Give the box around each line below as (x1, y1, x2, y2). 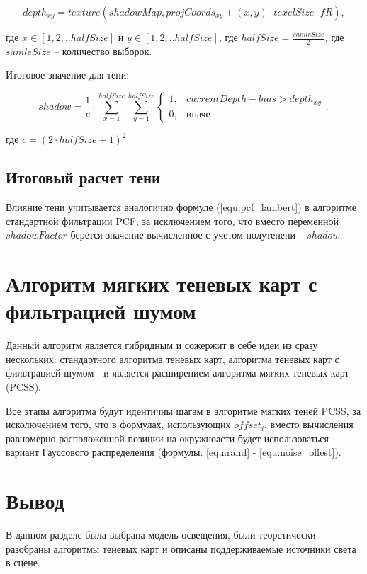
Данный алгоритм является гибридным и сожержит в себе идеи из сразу (6, 338, 318, 352)
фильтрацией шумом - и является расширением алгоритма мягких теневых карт (6, 365, 349, 380)
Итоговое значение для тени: (6, 67, 130, 82)
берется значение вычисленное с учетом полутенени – (70, 227, 304, 242)
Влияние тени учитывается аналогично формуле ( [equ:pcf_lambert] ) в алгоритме (6, 200, 356, 214)
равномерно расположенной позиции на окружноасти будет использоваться (6, 430, 329, 445)
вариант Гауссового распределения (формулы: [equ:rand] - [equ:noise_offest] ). (6, 444, 341, 459)
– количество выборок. (54, 43, 152, 58)
